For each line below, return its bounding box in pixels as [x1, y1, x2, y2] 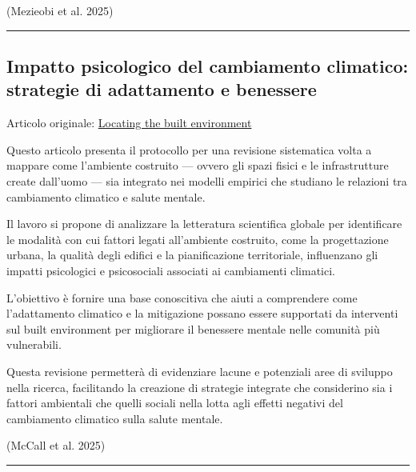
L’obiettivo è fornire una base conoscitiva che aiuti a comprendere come [6, 289, 358, 306]
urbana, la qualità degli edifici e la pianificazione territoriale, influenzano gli [6, 246, 378, 263]
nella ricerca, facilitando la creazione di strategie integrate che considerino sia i [6, 378, 393, 395]
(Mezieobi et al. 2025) [6, 2, 114, 18]
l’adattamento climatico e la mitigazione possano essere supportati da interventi [6, 305, 398, 322]
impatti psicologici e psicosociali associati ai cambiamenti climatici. [6, 262, 336, 278]
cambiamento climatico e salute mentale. [6, 188, 206, 205]
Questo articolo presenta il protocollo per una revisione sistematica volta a [6, 141, 372, 158]
